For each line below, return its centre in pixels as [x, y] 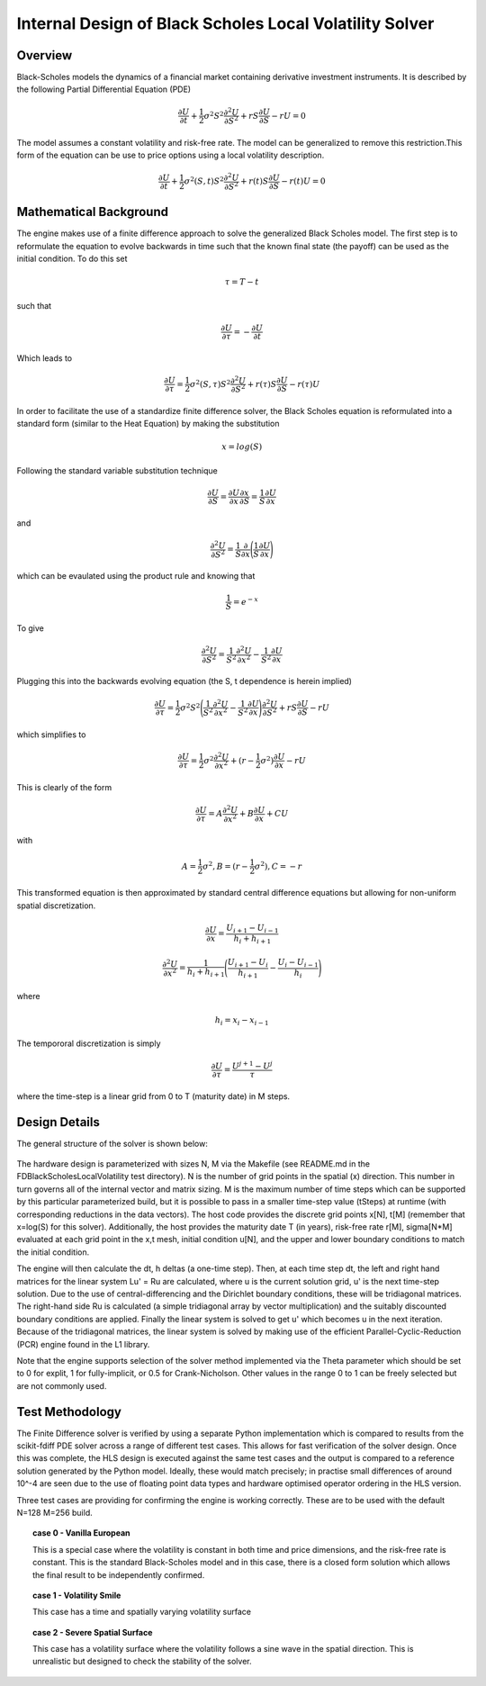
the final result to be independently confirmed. [119, 1574]
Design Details [58, 1122]
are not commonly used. [62, 1385]
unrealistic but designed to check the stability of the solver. [142, 1662]
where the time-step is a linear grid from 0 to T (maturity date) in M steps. [153, 1096]
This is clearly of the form [64, 787]
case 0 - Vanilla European [81, 1533]
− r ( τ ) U [305, 384]
